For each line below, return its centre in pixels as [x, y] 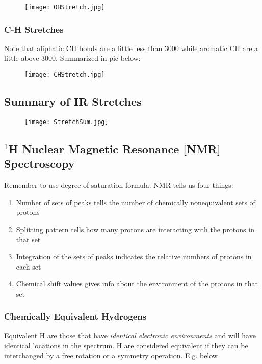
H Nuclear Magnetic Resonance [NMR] [114, 148]
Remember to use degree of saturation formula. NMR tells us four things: [119, 185]
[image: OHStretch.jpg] [65, 7]
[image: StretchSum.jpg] [67, 122]
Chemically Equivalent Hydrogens [75, 316]
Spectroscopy [40, 164]
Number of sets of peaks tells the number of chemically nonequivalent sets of [136, 202]
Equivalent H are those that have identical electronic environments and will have [130, 335]
